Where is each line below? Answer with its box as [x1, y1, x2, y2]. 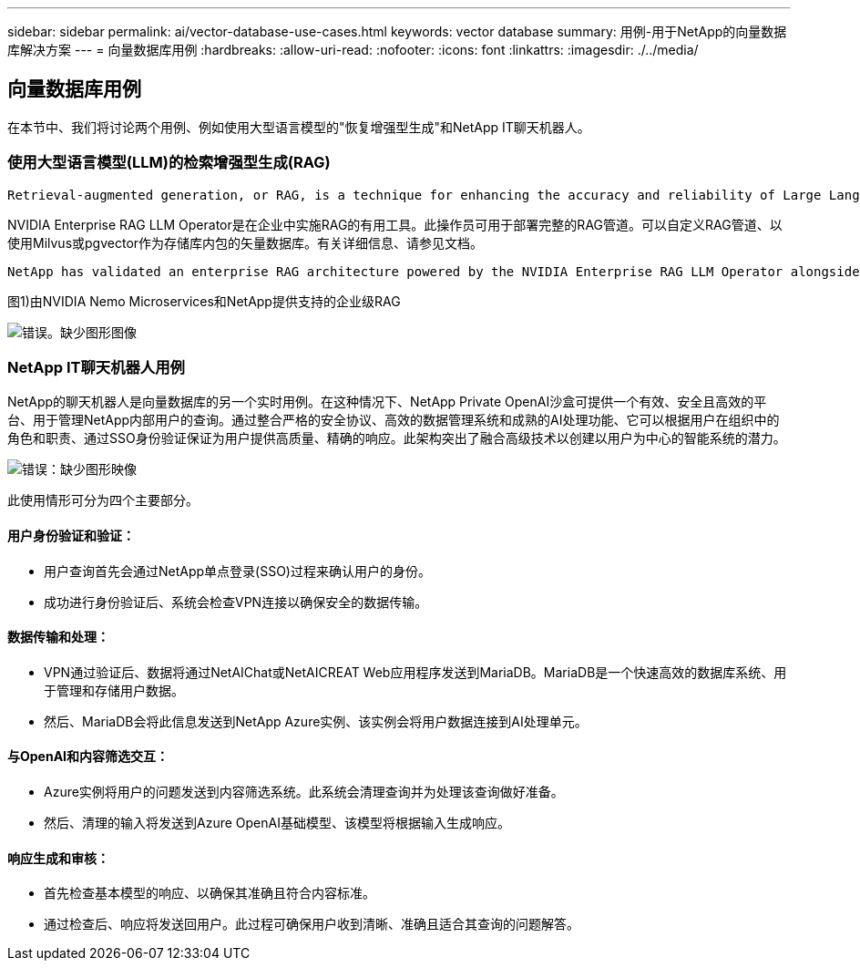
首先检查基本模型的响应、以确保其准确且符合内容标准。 [44, 885, 375, 901]
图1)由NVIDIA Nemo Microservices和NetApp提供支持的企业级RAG [7, 293, 401, 309]
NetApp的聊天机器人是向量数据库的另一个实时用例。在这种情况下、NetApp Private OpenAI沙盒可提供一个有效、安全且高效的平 [7, 394, 767, 410]
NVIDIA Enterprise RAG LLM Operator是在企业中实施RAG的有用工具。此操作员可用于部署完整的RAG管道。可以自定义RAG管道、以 [7, 216, 783, 232]
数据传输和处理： [7, 629, 109, 645]
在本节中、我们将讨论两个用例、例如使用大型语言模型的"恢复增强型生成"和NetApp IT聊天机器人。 [7, 118, 590, 135]
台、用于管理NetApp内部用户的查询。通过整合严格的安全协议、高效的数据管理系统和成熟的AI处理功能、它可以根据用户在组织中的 [7, 412, 780, 428]
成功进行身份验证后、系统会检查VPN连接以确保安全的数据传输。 [44, 593, 428, 610]
